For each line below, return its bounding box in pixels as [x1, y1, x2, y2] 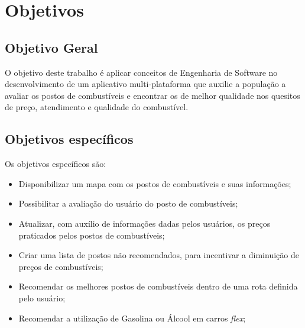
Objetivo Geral [5, 38, 98, 56]
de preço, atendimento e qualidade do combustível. [5, 101, 189, 113]
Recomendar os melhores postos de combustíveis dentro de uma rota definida [18, 280, 298, 292]
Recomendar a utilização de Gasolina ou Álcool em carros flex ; [18, 311, 246, 324]
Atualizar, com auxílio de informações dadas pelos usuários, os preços [18, 217, 271, 229]
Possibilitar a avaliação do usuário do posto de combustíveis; [18, 197, 238, 210]
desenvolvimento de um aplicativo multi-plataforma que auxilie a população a [5, 78, 286, 90]
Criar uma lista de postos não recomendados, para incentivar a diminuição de [18, 249, 299, 261]
